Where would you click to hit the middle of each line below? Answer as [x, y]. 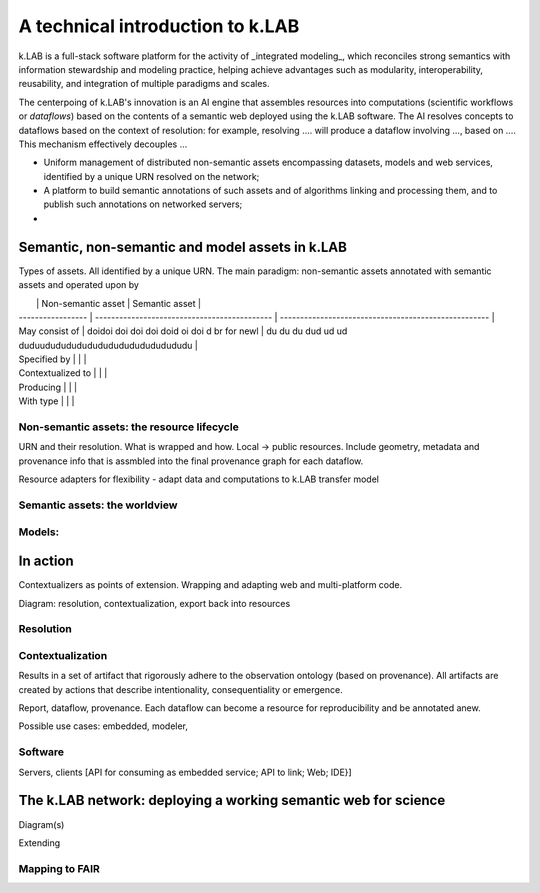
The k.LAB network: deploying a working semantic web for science [232, 800]
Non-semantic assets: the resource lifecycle [128, 427]
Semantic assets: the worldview [98, 505]
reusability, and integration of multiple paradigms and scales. [144, 84]
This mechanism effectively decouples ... [103, 144]
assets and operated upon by [79, 285]
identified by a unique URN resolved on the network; [151, 176]
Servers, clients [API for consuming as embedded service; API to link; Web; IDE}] [185, 772]
